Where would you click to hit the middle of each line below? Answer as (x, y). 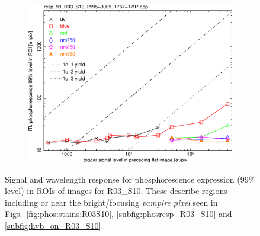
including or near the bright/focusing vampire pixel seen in (111, 202)
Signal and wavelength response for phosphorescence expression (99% (130, 179)
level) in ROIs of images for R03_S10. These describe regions (116, 191)
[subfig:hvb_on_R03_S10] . (54, 226)
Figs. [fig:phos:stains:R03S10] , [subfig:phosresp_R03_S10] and (118, 214)
